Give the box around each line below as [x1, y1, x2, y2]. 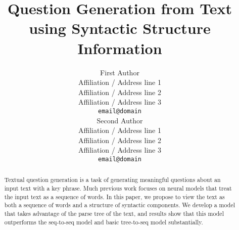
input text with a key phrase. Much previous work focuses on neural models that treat [4, 184, 232, 193]
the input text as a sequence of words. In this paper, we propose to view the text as [4, 192, 225, 201]
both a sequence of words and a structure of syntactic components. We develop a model [4, 201, 235, 209]
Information [77, 37, 162, 58]
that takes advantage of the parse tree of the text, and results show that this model [4, 209, 224, 217]
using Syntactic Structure [29, 18, 211, 38]
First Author [100, 67, 139, 77]
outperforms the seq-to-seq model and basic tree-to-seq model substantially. [4, 217, 203, 226]
